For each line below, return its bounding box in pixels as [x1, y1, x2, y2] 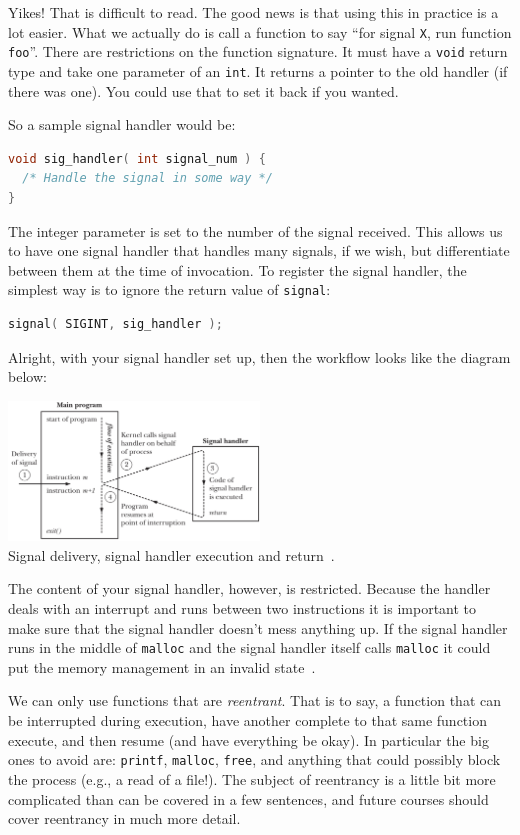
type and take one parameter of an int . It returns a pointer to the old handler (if [8, 60, 508, 81]
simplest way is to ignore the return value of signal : [8, 279, 331, 300]
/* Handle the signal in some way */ [22, 171, 273, 186]
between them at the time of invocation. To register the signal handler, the [8, 259, 467, 280]
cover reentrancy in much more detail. [8, 808, 241, 829]
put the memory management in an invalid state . [8, 656, 316, 677]
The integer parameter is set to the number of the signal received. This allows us [8, 220, 503, 241]
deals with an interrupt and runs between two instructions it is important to [8, 598, 477, 619]
